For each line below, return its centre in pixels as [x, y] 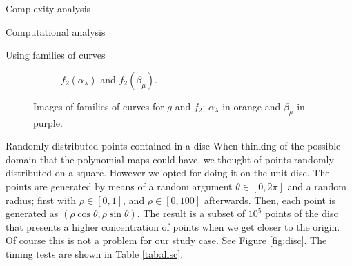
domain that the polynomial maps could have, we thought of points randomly [170, 159]
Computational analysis [56, 31]
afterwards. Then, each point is [270, 199]
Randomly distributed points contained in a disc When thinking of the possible [173, 146]
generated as [32, 213]
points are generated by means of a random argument [119, 186]
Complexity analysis [48, 8]
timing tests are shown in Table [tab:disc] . [95, 253]
